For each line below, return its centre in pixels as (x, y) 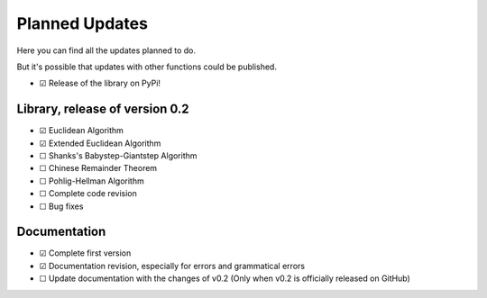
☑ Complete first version (85, 253)
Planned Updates (83, 23)
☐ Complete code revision (88, 194)
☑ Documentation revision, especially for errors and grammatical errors (172, 266)
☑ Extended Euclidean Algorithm (100, 143)
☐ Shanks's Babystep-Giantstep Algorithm (118, 156)
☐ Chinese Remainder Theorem (98, 168)
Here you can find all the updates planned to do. (106, 50)
